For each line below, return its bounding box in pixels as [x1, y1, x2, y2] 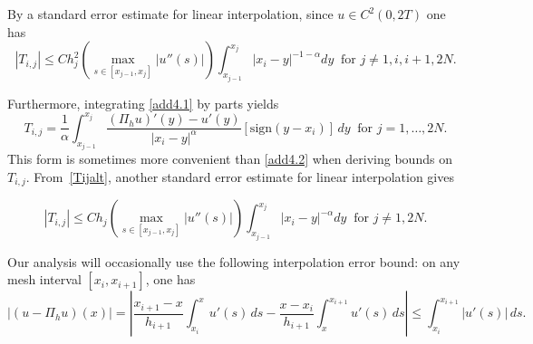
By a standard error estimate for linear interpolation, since [7, 5, 334, 23]
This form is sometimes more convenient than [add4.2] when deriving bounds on [7, 149, 452, 168]
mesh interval [7, 270, 82, 289]
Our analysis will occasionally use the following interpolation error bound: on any [7, 252, 460, 271]
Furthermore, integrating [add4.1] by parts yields [7, 93, 279, 112]
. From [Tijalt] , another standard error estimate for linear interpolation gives [25, 167, 454, 186]
